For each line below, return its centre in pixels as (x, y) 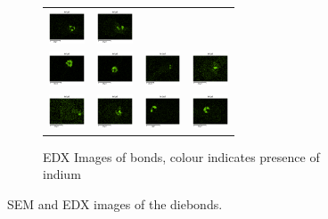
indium (62, 174)
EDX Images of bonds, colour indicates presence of (181, 156)
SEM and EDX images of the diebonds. (115, 204)
